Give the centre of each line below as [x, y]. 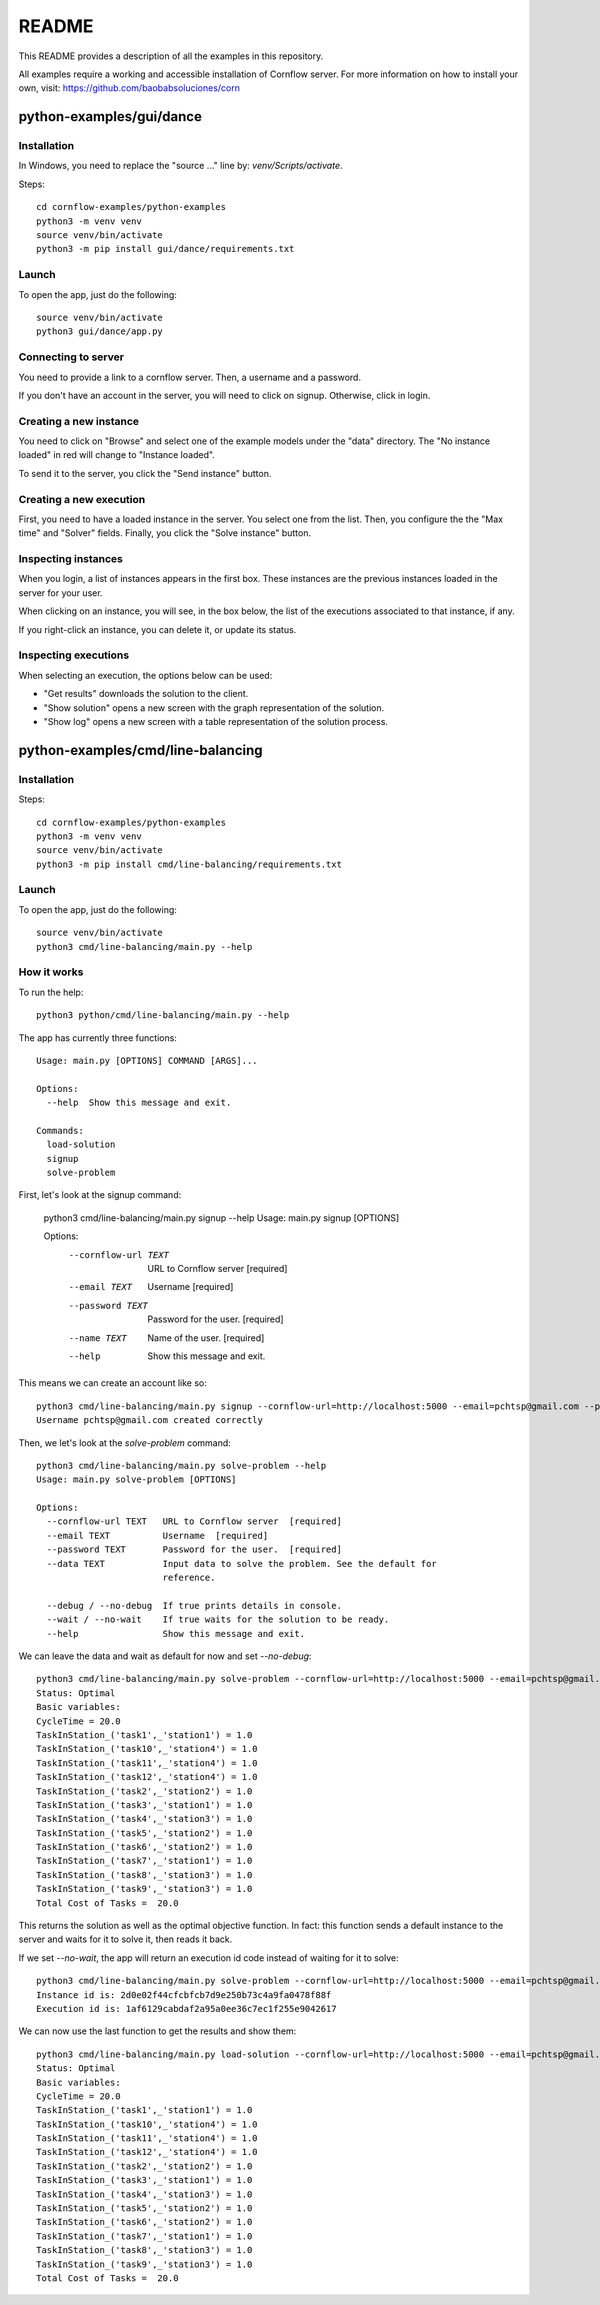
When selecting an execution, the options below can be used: [145, 675]
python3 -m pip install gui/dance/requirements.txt [165, 249]
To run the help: [51, 992]
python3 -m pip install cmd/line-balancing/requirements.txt [189, 864]
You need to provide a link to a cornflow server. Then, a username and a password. [190, 377]
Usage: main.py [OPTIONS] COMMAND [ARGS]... [147, 1060]
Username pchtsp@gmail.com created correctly [150, 1420]
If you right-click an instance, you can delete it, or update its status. [157, 629]
